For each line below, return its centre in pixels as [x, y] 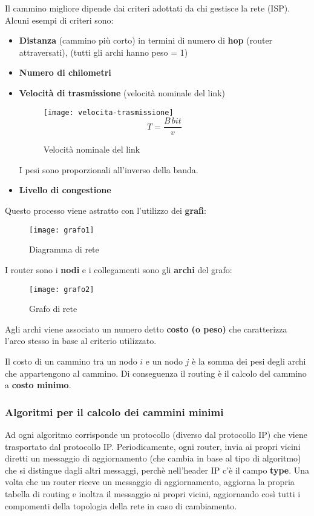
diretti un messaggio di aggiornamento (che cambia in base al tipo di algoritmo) [153, 458]
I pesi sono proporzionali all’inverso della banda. [109, 169]
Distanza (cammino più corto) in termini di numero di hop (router [146, 40]
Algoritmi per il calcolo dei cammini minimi [114, 412]
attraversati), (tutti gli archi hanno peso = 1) [103, 52]
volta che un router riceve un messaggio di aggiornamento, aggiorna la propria [150, 482]
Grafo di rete [53, 309]
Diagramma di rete [64, 249]
